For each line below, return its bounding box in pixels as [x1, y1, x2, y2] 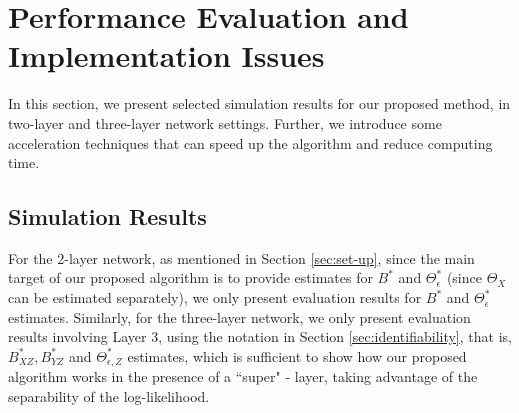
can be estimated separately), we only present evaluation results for [8, 287, 422, 308]
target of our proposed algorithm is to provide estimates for [8, 267, 373, 288]
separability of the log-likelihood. [8, 385, 210, 406]
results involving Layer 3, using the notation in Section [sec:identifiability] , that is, [8, 326, 512, 347]
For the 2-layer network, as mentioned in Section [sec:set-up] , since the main [8, 247, 475, 268]
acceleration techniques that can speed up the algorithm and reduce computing [8, 132, 493, 153]
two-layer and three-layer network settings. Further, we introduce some [8, 112, 442, 133]
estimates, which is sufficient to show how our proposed [127, 345, 467, 366]
